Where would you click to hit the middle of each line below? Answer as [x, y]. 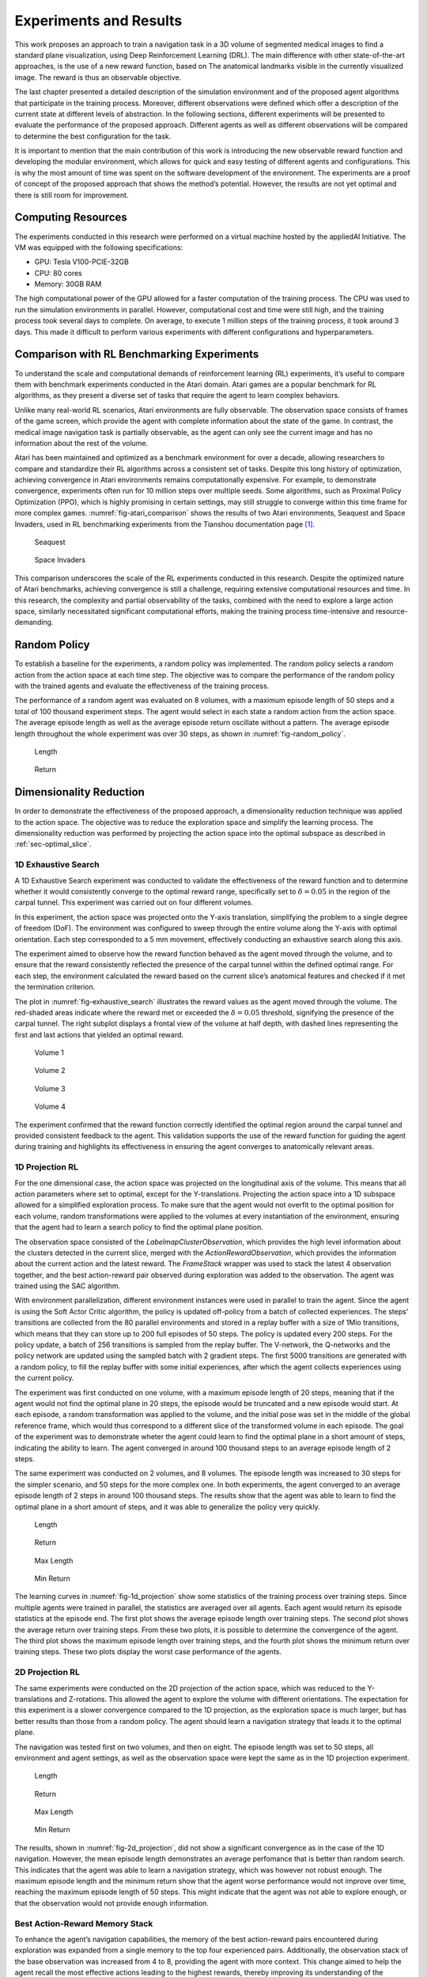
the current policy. [44, 1378]
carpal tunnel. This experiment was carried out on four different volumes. [134, 902]
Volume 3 [50, 1088]
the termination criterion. [55, 987]
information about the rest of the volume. [81, 443]
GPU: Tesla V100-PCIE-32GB [82, 262]
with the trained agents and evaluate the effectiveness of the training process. [142, 686]
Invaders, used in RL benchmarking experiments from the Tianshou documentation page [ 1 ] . [165, 524]
